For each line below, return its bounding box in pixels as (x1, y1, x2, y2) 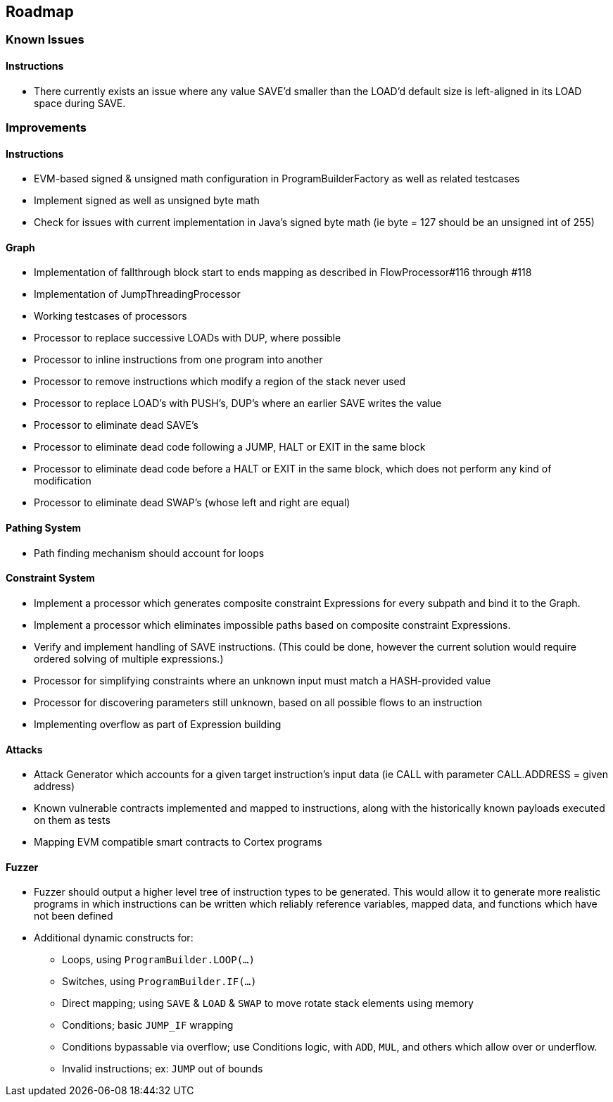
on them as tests (34, 814, 110, 827)
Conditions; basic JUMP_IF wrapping (62, 1019, 234, 1032)
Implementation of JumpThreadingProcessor (34, 288, 241, 301)
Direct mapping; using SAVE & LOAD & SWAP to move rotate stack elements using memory (62, 997, 474, 1010)
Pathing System (6, 522, 82, 534)
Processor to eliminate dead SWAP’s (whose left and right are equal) (34, 496, 350, 509)
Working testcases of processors (34, 310, 187, 323)
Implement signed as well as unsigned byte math (34, 194, 260, 207)
